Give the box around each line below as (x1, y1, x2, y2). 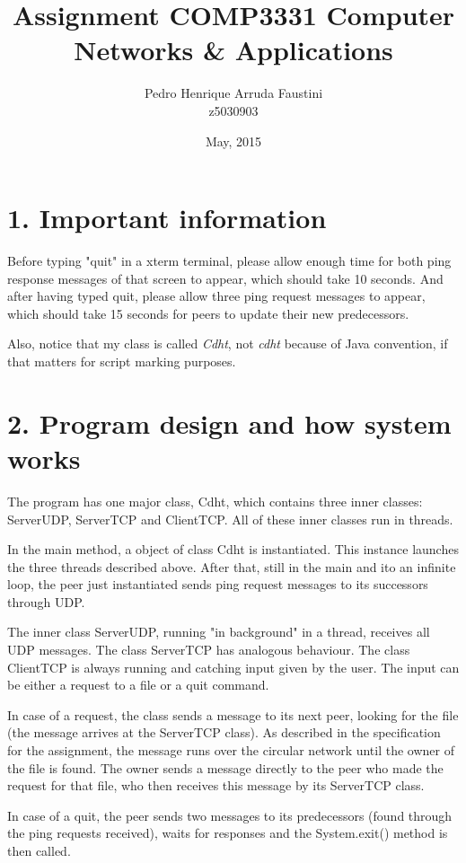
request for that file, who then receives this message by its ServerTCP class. (7, 776, 425, 795)
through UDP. (7, 592, 85, 611)
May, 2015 (205, 131, 262, 150)
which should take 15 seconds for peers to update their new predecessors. (7, 304, 409, 322)
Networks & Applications (74, 31, 393, 68)
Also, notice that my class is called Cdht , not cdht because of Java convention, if (7, 334, 448, 353)
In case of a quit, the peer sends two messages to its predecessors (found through (7, 806, 453, 824)
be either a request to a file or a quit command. (7, 675, 269, 694)
